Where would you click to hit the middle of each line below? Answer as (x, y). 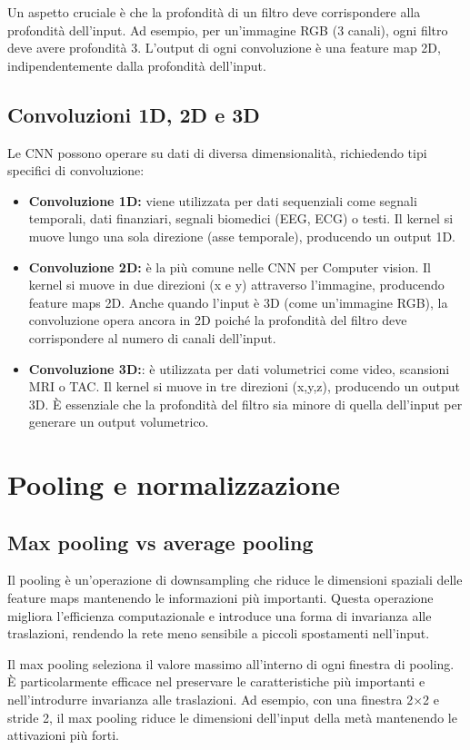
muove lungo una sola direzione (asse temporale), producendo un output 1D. (242, 236)
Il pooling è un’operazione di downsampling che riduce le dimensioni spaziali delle (235, 580)
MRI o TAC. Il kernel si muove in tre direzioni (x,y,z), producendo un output (244, 386)
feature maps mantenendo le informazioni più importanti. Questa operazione (220, 598)
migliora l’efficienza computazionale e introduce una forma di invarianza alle (220, 615)
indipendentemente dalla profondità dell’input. (137, 65)
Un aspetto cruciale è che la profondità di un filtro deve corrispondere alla (214, 12)
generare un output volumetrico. (119, 422)
